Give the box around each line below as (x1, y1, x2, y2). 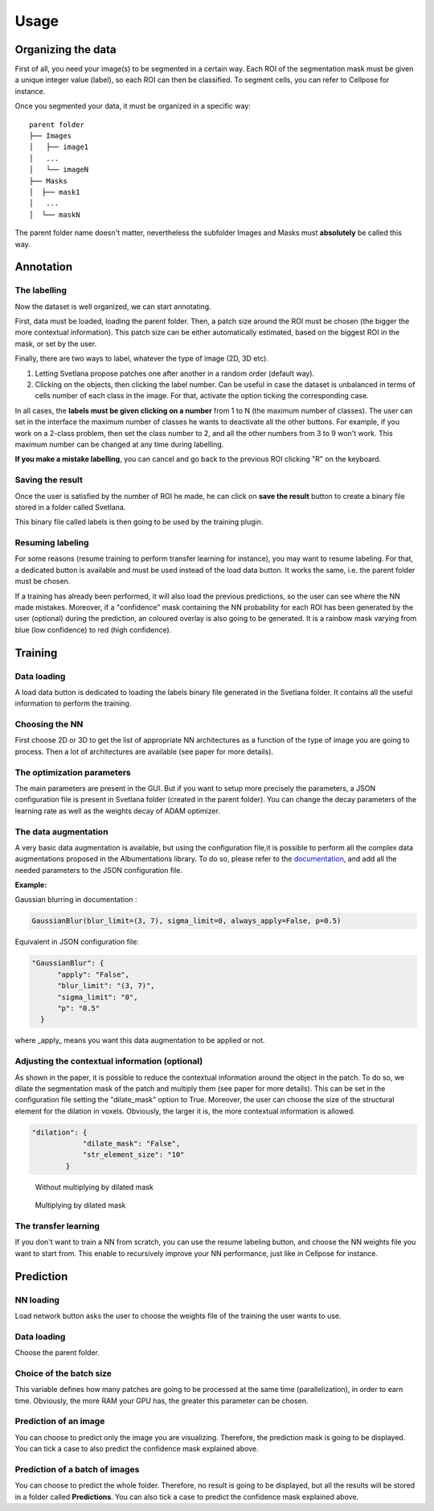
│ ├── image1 (29, 142, 89, 152)
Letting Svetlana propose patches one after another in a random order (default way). (35, 368, 315, 378)
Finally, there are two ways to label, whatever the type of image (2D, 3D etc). (14, 354, 269, 364)
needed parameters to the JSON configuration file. (14, 865, 183, 875)
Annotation (14, 260, 73, 274)
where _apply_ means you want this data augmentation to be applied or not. (14, 1035, 265, 1045)
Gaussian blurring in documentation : (14, 895, 137, 904)
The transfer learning (14, 1220, 100, 1231)
